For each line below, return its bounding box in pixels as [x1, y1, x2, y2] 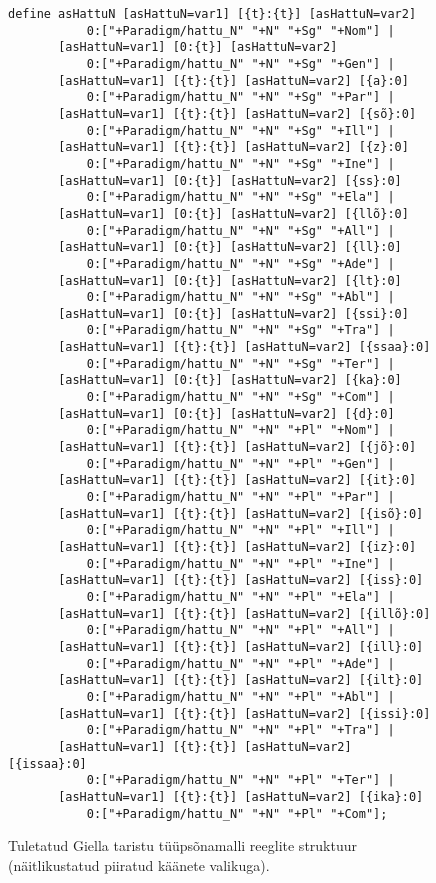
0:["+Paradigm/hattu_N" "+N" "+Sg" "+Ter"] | [86, 356, 395, 371]
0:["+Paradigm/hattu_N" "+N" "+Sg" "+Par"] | [86, 90, 395, 105]
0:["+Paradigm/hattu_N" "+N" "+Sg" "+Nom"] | [86, 23, 395, 38]
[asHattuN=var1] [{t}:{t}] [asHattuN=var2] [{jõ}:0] [58, 440, 417, 455]
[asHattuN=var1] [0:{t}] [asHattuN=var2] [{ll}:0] [58, 240, 402, 255]
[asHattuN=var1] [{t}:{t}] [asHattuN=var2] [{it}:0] [58, 473, 417, 488]
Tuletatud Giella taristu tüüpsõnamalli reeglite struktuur [8, 835, 357, 856]
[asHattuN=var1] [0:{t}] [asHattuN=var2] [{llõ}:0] [58, 206, 409, 221]
